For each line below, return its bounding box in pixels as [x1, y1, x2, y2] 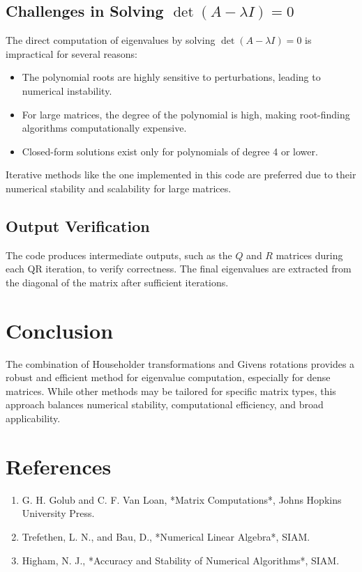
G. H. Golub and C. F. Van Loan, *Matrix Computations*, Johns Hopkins [22, 492, 342, 507]
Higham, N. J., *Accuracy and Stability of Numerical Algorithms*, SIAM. [22, 552, 340, 567]
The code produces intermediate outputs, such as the [6, 247, 232, 262]
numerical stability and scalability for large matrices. [6, 180, 232, 195]
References [6, 451, 112, 480]
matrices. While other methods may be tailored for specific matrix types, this [6, 383, 336, 398]
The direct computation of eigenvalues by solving [6, 33, 216, 47]
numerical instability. [22, 83, 112, 98]
